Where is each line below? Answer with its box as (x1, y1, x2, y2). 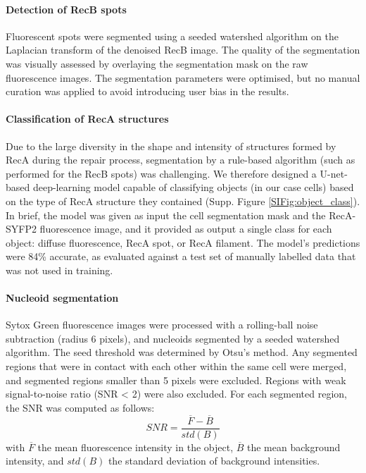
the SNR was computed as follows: (6, 400, 155, 414)
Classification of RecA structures (6, 111, 169, 126)
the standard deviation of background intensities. (108, 453, 320, 468)
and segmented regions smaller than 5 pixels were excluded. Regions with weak (6, 372, 346, 387)
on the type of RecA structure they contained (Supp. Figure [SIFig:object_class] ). (6, 193, 360, 208)
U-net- (320, 166, 348, 180)
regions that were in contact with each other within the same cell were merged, (6, 359, 347, 374)
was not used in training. (6, 262, 113, 277)
